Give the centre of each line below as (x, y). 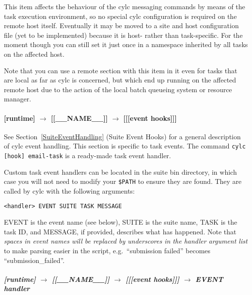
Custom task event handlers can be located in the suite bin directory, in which (120, 172)
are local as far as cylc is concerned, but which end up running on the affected (120, 80)
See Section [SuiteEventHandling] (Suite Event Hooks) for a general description (122, 136)
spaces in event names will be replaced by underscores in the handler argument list (126, 241)
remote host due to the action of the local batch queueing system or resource (118, 89)
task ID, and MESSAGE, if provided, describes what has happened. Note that (120, 231)
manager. (18, 99)
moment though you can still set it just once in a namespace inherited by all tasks (126, 44)
